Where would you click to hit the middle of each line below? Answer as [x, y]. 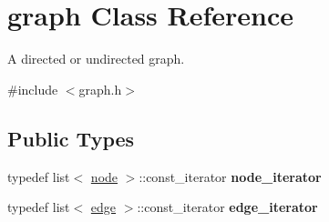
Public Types [71, 138]
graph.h [100, 89]
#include [33, 89]
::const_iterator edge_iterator [227, 207]
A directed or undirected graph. [96, 59]
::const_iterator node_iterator [230, 176]
